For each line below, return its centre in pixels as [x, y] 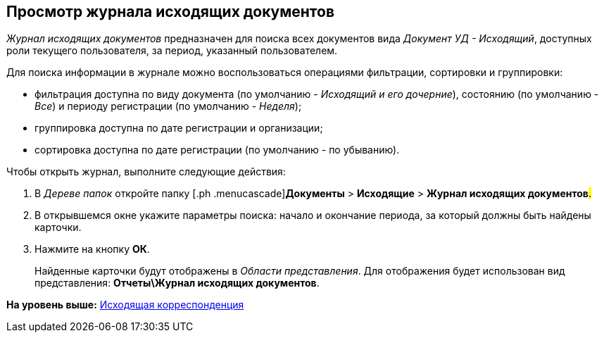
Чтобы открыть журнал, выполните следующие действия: [146, 172]
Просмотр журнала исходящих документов [170, 12]
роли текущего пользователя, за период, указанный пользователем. [172, 51]
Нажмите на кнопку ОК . [92, 249]
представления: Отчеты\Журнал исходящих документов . [177, 283]
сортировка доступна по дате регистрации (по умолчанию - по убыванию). [217, 150]
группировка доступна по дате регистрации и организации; [179, 128]
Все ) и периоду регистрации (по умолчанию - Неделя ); [168, 106]
